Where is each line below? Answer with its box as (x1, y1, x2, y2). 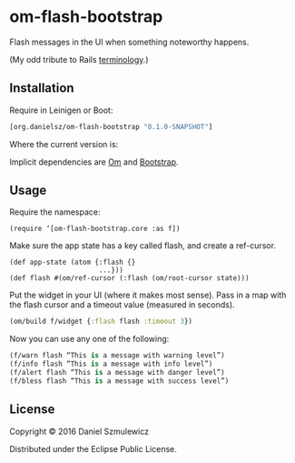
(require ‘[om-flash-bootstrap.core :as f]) (9, 225, 181, 234)
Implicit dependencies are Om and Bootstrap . (9, 156, 179, 167)
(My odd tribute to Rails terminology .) (9, 54, 149, 65)
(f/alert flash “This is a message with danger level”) (9, 368, 225, 377)
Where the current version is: (9, 138, 119, 149)
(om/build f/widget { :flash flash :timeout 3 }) (9, 317, 193, 327)
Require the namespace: (9, 206, 102, 217)
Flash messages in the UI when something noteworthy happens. (9, 36, 250, 47)
